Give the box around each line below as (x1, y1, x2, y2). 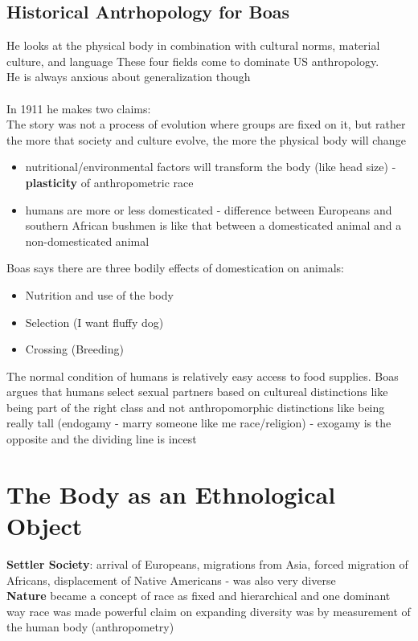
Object (6, 509, 83, 542)
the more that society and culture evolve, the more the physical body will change (6, 131, 406, 148)
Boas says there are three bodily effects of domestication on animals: (6, 259, 344, 276)
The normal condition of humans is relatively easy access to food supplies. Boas (6, 367, 399, 384)
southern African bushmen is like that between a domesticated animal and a (25, 217, 402, 234)
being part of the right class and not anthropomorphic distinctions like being (6, 398, 385, 415)
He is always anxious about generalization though (6, 68, 251, 85)
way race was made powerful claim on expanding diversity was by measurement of (6, 602, 411, 619)
